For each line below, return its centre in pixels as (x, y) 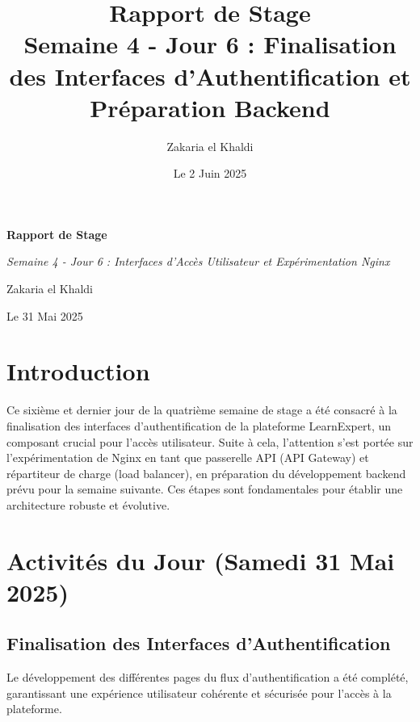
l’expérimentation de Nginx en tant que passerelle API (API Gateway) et (188, 458)
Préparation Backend (210, 107)
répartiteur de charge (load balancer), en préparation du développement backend (206, 473)
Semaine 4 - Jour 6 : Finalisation (210, 44)
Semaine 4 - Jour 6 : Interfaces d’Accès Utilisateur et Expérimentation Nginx (198, 261)
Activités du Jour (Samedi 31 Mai (201, 560)
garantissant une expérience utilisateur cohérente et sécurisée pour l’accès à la (199, 693)
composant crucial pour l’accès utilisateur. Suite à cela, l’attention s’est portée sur (210, 441)
